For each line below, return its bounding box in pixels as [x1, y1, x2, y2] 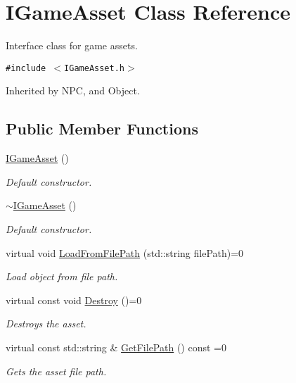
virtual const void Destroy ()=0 [6, 292, 142, 307]
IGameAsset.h [64, 63, 124, 73]
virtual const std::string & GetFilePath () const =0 [6, 339, 226, 354]
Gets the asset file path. [6, 363, 107, 378]
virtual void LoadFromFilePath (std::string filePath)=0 [6, 245, 244, 260]
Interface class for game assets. [6, 38, 138, 53]
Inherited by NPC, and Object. [6, 83, 140, 98]
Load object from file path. [6, 269, 118, 284]
